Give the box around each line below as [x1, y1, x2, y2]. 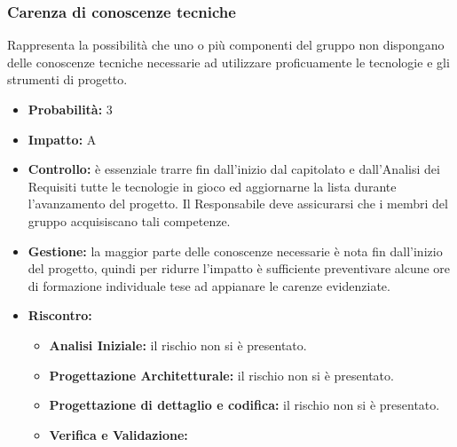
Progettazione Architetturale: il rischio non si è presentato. [49, 365, 394, 384]
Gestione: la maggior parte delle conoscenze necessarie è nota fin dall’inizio [28, 241, 443, 260]
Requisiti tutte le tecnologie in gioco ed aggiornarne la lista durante [28, 176, 397, 195]
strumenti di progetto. [7, 70, 128, 89]
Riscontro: [28, 306, 92, 325]
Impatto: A [28, 129, 97, 148]
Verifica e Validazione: [49, 425, 188, 443]
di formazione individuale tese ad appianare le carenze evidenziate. [28, 276, 390, 294]
